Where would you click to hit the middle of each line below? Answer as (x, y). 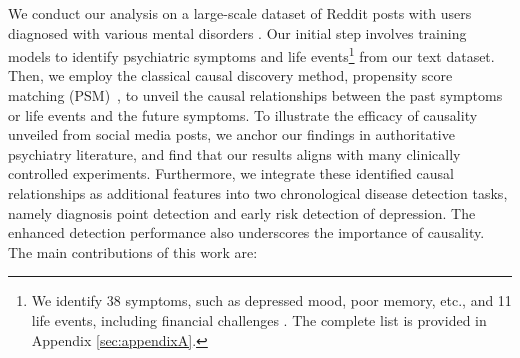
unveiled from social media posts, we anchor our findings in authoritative (231, 134)
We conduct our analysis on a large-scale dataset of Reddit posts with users (240, 13)
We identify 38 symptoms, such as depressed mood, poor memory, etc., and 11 (271, 300)
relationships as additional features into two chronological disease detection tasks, (258, 193)
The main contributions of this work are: (133, 251)
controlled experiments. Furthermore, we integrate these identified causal (231, 173)
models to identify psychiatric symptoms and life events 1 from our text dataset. (251, 54)
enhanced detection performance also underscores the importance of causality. (246, 232)
